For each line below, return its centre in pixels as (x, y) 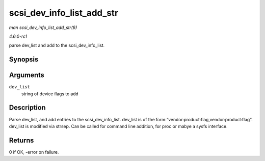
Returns (22, 140)
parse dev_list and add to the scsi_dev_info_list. (57, 45)
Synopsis (24, 60)
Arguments (27, 75)
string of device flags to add (50, 94)
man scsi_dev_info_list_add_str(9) (43, 27)
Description (27, 108)
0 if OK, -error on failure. (34, 152)
